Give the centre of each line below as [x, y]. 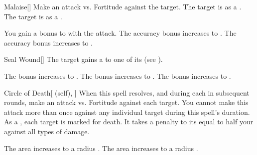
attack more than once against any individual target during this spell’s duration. [127, 112]
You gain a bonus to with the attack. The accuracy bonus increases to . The [120, 33]
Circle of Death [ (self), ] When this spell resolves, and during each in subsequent [127, 92]
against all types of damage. [47, 131]
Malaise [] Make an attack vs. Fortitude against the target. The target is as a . [123, 6]
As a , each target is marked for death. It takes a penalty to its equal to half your [129, 122]
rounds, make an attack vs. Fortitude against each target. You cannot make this [126, 102]
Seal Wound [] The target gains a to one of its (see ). [83, 59]
